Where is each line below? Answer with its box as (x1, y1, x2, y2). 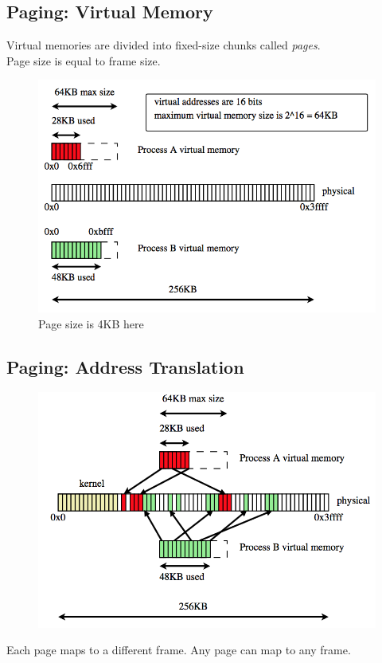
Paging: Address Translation (6, 354, 244, 379)
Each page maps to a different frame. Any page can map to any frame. (6, 641, 351, 658)
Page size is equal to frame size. (6, 52, 161, 69)
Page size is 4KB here (38, 315, 144, 331)
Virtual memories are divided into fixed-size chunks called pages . (6, 37, 321, 53)
